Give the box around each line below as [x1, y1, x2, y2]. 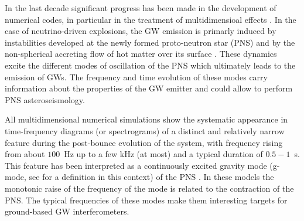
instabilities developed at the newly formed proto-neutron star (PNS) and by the [5, 36, 295, 48]
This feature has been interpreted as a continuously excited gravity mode [5, 159, 267, 171]
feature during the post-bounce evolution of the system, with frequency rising [5, 136, 283, 148]
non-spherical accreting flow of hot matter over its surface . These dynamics [5, 47, 277, 60]
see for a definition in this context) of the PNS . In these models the [29, 171, 274, 183]
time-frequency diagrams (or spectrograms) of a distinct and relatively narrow [5, 124, 285, 137]
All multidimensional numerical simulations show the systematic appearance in [5, 113, 288, 125]
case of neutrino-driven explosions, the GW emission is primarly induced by [5, 25, 276, 37]
